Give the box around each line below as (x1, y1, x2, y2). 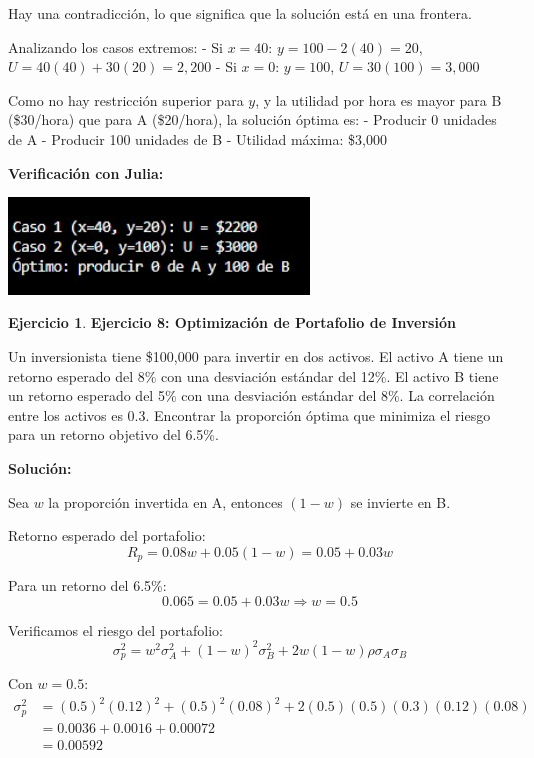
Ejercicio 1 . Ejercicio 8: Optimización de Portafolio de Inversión (8, 312, 456, 333)
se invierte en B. (350, 491, 451, 512)
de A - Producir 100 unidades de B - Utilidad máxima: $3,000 (8, 128, 387, 149)
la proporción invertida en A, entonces (48, 491, 283, 512)
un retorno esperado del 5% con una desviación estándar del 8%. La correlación (8, 385, 495, 406)
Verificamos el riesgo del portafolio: (8, 619, 223, 640)
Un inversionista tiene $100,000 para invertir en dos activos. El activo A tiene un (8, 346, 504, 367)
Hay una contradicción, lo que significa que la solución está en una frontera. (8, 3, 472, 23)
